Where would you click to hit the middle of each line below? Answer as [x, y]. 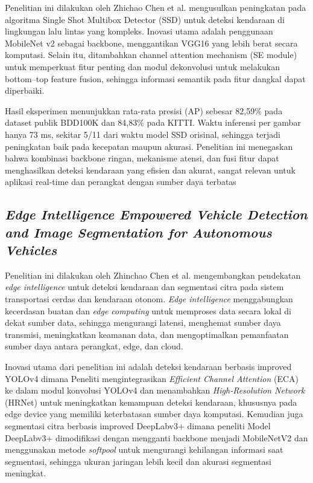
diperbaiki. [25, 90]
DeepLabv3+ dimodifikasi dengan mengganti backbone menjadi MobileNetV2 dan [156, 437]
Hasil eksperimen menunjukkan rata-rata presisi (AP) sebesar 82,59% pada [144, 110]
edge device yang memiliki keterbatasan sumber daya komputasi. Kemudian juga [154, 414]
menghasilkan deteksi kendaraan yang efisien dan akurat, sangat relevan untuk [150, 170]
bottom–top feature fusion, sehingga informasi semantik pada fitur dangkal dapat [155, 78]
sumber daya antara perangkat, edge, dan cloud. [94, 346]
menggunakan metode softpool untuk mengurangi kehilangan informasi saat [144, 449]
